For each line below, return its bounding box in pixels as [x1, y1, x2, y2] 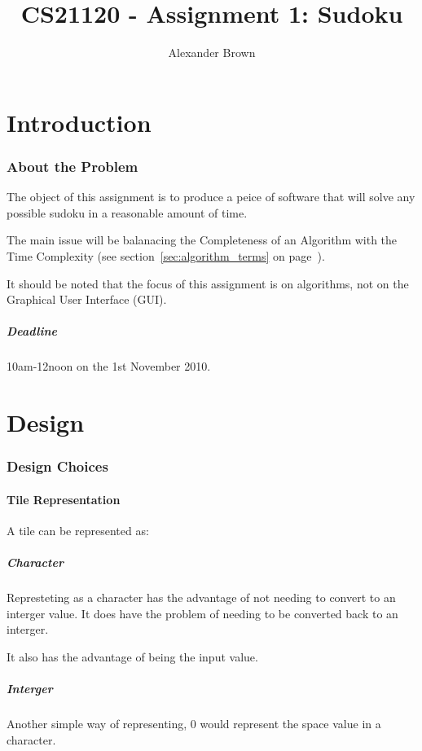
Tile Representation [7, 490, 121, 507]
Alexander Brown [168, 44, 256, 61]
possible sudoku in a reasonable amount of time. [7, 204, 248, 221]
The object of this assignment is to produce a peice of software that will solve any [7, 188, 415, 205]
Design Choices [7, 456, 108, 477]
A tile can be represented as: [7, 521, 149, 538]
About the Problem [7, 156, 138, 176]
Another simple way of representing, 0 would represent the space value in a [7, 714, 381, 731]
